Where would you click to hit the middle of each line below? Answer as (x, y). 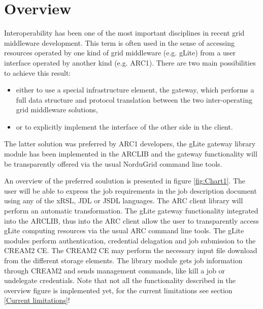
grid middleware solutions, (57, 110)
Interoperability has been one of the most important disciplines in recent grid (124, 33)
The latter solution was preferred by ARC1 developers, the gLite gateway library (130, 144)
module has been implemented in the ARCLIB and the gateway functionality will (131, 154)
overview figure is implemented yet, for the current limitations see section (118, 290)
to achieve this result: (38, 72)
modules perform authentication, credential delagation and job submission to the (130, 240)
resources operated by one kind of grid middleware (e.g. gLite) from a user (120, 53)
